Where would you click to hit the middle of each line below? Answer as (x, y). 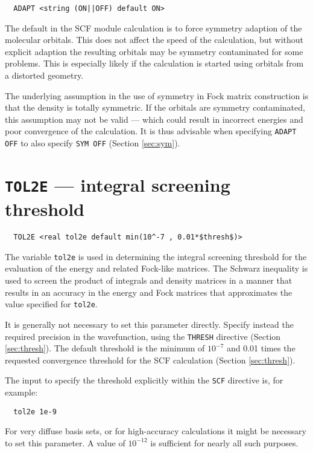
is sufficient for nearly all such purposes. (224, 442)
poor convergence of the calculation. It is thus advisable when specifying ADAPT (151, 131)
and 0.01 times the (261, 348)
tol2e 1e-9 (35, 412)
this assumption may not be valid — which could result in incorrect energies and (154, 119)
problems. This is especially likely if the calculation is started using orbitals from (154, 63)
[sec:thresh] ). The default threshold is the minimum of (105, 348)
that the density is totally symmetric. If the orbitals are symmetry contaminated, (155, 107)
